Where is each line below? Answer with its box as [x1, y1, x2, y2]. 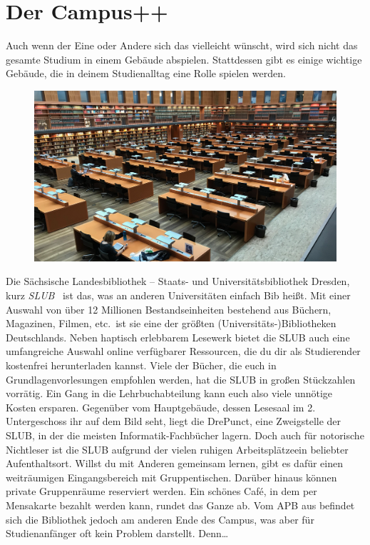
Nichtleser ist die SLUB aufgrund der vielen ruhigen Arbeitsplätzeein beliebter [6, 441, 349, 456]
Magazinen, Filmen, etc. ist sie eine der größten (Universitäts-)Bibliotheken [6, 316, 336, 331]
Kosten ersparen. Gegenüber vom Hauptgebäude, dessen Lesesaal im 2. [6, 399, 316, 414]
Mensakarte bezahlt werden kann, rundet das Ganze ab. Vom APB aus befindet [6, 497, 355, 512]
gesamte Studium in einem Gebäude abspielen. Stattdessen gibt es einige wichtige [6, 51, 362, 66]
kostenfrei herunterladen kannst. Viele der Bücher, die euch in [6, 357, 277, 372]
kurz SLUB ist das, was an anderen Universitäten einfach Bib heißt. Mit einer [6, 288, 351, 302]
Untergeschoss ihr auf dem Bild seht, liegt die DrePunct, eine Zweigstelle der [6, 414, 341, 429]
